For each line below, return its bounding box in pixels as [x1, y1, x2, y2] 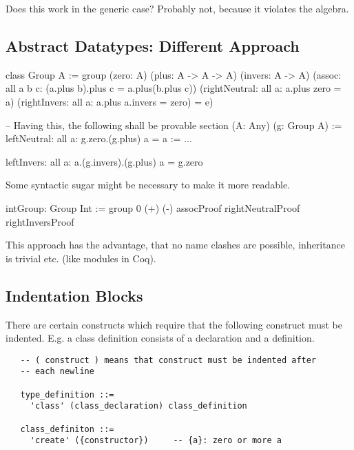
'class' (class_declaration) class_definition [30, 401, 247, 411]
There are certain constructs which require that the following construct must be [6, 317, 343, 331]
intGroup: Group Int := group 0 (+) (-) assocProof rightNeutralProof [6, 200, 300, 215]
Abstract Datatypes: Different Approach [6, 35, 300, 56]
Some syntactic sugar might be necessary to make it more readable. [6, 177, 291, 192]
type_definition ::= [20, 389, 114, 400]
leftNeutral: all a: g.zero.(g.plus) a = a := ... [6, 131, 192, 146]
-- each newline [20, 366, 94, 377]
